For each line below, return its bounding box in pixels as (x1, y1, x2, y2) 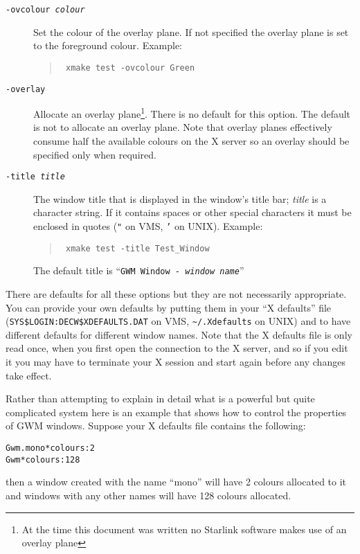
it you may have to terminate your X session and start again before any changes (6, 355, 345, 369)
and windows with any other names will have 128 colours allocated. (6, 488, 291, 502)
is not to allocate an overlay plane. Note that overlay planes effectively (33, 120, 332, 134)
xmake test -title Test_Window (65, 243, 210, 253)
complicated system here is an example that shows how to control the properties (6, 404, 347, 419)
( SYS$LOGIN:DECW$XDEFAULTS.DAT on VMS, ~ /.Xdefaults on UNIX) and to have (6, 314, 351, 328)
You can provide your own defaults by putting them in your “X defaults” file (6, 300, 332, 314)
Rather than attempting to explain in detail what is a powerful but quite (6, 391, 315, 406)
